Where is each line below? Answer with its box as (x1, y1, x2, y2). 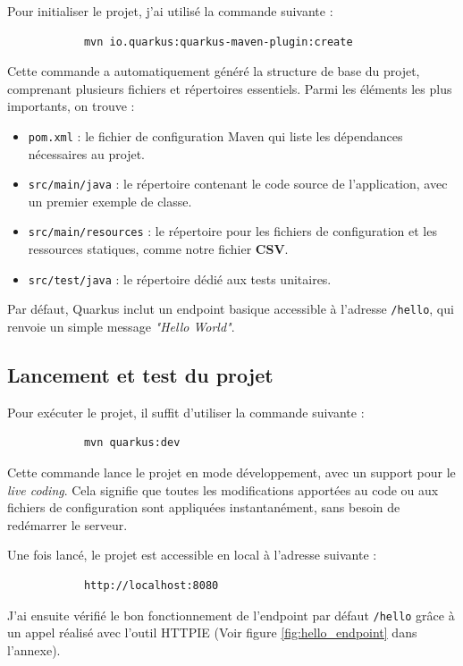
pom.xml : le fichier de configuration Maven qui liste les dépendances (28, 126, 403, 145)
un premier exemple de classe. (28, 191, 192, 210)
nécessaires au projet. (28, 144, 145, 163)
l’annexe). (7, 640, 61, 659)
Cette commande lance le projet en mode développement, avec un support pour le (7, 463, 456, 482)
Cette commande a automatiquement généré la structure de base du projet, (7, 62, 420, 80)
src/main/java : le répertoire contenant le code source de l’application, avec (28, 174, 448, 193)
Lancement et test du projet (7, 361, 274, 389)
